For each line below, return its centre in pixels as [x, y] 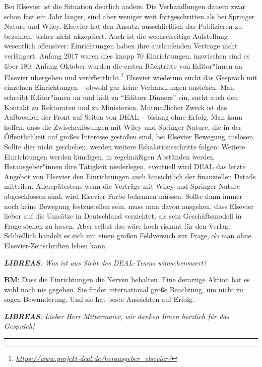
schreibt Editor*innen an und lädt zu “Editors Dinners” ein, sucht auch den [121, 97]
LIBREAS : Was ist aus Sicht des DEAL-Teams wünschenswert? [106, 262]
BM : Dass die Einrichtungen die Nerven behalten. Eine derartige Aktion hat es [127, 279]
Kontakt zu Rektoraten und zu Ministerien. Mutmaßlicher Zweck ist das [116, 107]
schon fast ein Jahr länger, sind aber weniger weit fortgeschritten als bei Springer [129, 16]
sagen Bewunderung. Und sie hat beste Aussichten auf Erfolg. [99, 299]
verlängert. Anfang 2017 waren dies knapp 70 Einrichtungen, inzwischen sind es [127, 55]
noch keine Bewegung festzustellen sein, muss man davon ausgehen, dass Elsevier [129, 206]
